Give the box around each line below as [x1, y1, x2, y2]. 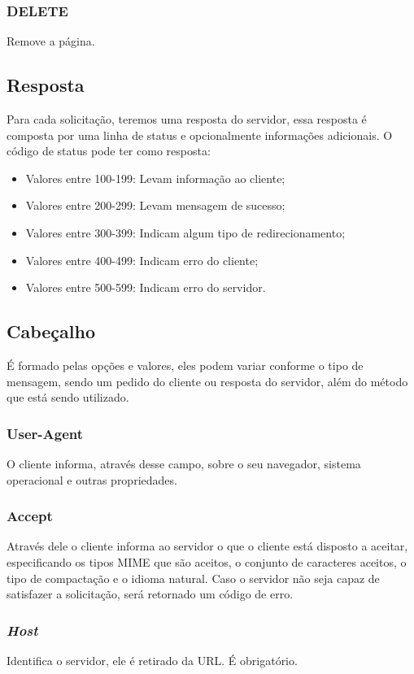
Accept [7, 506, 53, 526]
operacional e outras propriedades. [7, 471, 177, 488]
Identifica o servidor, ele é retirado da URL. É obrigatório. [7, 651, 298, 668]
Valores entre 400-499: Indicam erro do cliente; [25, 251, 259, 268]
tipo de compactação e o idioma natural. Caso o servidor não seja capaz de [7, 569, 380, 586]
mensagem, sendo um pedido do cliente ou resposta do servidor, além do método [7, 372, 408, 389]
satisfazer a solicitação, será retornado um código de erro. [7, 585, 294, 602]
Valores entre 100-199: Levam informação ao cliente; [25, 169, 285, 186]
